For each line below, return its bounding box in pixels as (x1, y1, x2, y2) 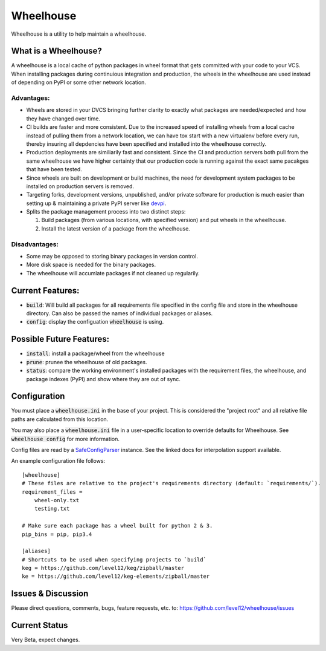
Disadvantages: (11, 240, 59, 248)
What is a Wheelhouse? (11, 46, 102, 56)
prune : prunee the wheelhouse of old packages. (26, 358, 147, 365)
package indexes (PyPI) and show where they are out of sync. (26, 375, 181, 382)
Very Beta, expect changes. (11, 636, 80, 644)
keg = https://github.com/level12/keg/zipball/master (22, 564, 184, 572)
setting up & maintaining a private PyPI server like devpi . (26, 200, 167, 207)
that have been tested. (26, 166, 83, 173)
